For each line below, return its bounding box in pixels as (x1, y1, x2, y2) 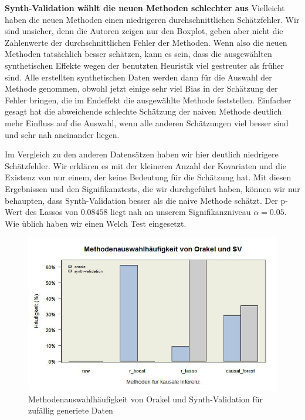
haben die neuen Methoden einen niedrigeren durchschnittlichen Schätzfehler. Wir (5, 13, 300, 25)
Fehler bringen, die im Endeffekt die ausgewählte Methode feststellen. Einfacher (5, 93, 292, 106)
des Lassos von (25, 206, 78, 218)
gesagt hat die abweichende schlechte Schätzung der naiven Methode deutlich (5, 105, 282, 117)
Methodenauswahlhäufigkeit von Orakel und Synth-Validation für (28, 392, 263, 405)
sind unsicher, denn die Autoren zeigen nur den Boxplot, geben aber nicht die (5, 25, 283, 37)
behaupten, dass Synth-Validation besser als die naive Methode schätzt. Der (5, 194, 278, 206)
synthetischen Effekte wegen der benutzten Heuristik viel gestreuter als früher (5, 59, 284, 71)
